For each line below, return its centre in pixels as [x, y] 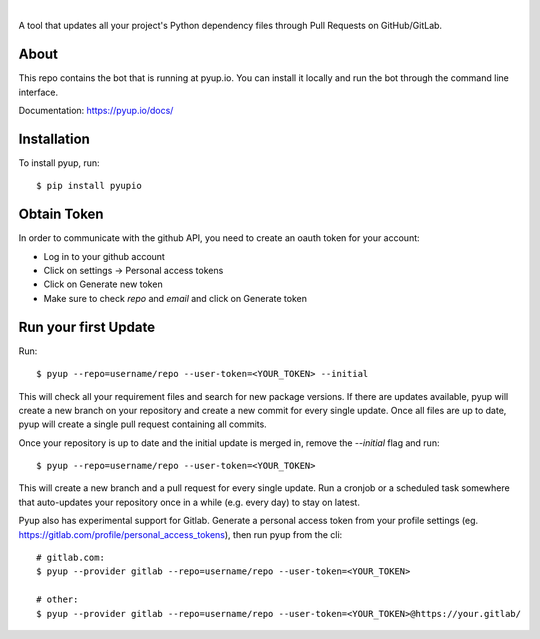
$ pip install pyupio [89, 186]
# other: [57, 599]
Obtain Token [61, 214]
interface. [38, 92]
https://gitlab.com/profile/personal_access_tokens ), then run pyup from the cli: [180, 534]
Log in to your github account [104, 256]
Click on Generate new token [103, 284]
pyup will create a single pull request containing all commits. [142, 424]
